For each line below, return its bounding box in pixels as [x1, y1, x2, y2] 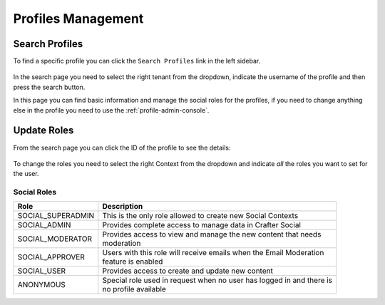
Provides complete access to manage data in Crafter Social [102, 220, 301, 230]
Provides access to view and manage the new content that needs [102, 229, 322, 239]
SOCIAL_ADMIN [17, 220, 71, 230]
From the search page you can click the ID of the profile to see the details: [13, 143, 231, 152]
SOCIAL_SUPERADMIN [17, 211, 95, 221]
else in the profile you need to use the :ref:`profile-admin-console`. [13, 105, 210, 114]
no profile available [102, 284, 167, 294]
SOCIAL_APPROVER [17, 252, 86, 262]
